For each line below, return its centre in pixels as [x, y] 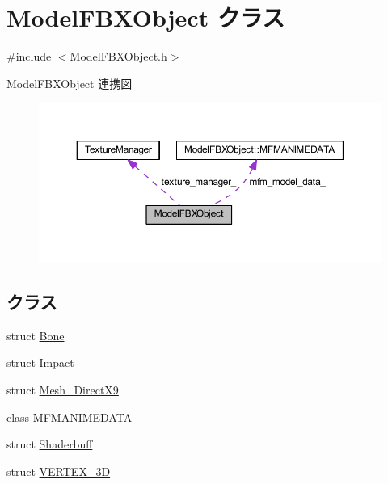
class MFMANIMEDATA [70, 417]
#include [29, 56]
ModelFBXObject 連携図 [70, 83]
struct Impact [40, 362]
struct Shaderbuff [50, 444]
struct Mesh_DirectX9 [63, 390]
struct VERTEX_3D [59, 471]
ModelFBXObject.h [118, 56]
